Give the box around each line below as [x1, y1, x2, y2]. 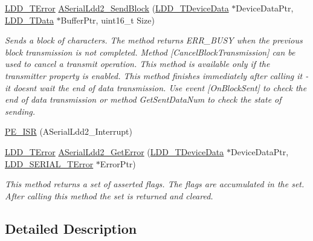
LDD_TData [5, 13, 54, 26]
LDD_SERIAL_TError [5, 157, 94, 170]
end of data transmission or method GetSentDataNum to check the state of [5, 93, 282, 106]
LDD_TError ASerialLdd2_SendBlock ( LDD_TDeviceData [5, 2, 229, 14]
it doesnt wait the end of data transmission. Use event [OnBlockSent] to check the [5, 81, 307, 94]
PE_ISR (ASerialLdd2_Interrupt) [5, 125, 132, 138]
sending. [5, 104, 36, 117]
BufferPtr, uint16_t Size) [60, 13, 155, 26]
